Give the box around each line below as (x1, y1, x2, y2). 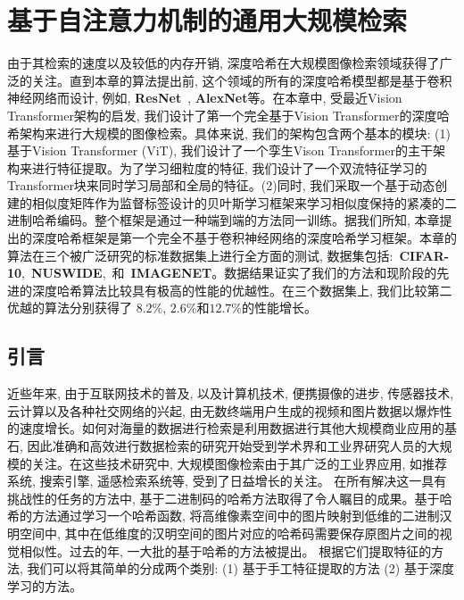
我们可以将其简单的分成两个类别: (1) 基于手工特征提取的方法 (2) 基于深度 (27, 559, 454, 578)
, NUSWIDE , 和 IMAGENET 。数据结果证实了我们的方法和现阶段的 (21, 263, 437, 282)
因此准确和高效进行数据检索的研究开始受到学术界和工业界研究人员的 (27, 437, 427, 455)
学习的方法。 (7, 576, 82, 595)
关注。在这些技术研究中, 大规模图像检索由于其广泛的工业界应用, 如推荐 (31, 454, 448, 472)
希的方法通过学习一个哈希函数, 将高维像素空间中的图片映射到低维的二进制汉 (7, 506, 452, 525)
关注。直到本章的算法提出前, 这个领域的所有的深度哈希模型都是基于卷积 (31, 71, 452, 89)
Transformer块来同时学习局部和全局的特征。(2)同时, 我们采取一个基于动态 (7, 176, 435, 195)
